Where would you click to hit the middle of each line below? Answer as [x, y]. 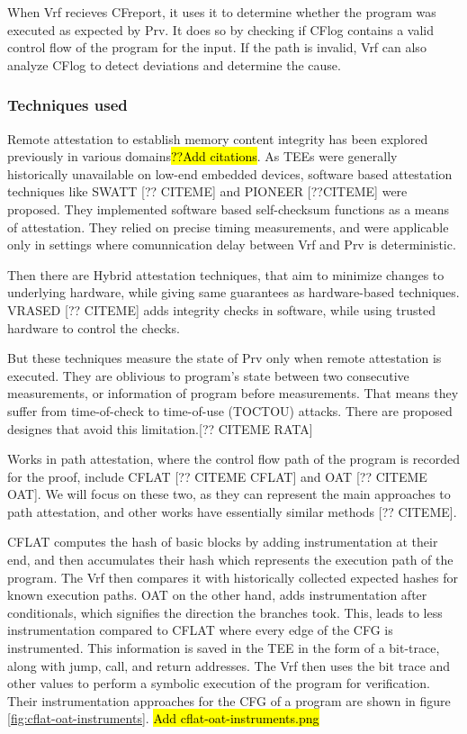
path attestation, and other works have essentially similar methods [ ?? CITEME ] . [232, 511]
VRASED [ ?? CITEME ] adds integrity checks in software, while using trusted [221, 309]
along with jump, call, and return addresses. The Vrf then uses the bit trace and [229, 665]
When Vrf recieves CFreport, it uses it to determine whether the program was [222, 12]
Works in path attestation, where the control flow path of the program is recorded [233, 459]
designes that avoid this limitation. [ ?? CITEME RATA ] [160, 428]
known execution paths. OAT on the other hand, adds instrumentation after [217, 595]
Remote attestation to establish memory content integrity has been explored [218, 138]
